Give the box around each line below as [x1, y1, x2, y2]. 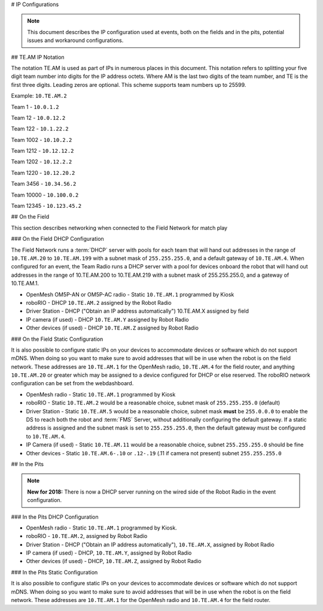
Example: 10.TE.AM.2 [11, 92, 67, 99]
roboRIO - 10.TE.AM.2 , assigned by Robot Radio [26, 533, 148, 540]
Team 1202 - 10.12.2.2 [11, 158, 72, 165]
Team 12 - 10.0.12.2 [11, 114, 66, 121]
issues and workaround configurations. [27, 37, 124, 44]
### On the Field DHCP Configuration [11, 235, 104, 243]
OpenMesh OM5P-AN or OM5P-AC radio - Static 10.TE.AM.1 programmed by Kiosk [26, 291, 234, 298]
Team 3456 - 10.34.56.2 [11, 180, 77, 187]
